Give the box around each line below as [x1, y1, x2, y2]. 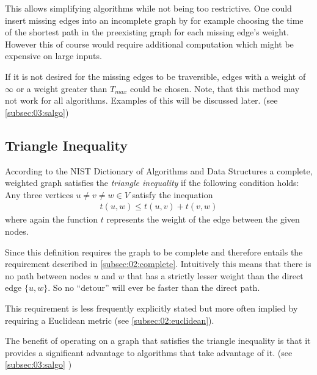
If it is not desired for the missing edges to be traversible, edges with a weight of [5, 70, 306, 82]
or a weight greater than [16, 82, 107, 95]
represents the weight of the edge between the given [106, 213, 300, 226]
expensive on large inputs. [5, 49, 102, 62]
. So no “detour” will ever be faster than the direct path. [48, 281, 260, 294]
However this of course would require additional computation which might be [5, 37, 294, 50]
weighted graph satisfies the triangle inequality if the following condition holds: [5, 176, 299, 189]
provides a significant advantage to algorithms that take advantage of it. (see [5, 346, 293, 359]
